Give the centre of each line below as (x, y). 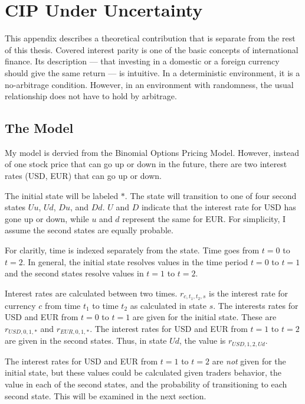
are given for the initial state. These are (204, 317)
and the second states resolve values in (74, 273)
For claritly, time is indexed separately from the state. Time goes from (132, 250)
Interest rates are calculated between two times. (91, 293)
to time (105, 305)
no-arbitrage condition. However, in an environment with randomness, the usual (149, 84)
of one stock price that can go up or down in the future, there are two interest (146, 164)
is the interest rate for (248, 293)
